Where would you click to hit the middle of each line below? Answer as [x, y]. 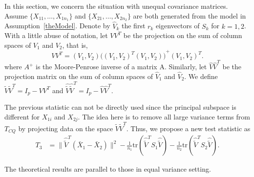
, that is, [75, 45]
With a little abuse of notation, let [56, 35]
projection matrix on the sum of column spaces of [79, 76]
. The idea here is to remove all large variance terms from [164, 116]
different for [22, 116]
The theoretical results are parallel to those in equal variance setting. [108, 169]
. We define [201, 76]
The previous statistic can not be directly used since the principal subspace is [120, 107]
